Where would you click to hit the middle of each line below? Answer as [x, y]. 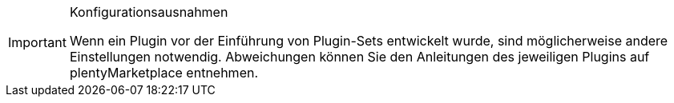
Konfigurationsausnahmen [149, 12]
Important [37, 42]
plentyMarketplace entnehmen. [164, 73]
